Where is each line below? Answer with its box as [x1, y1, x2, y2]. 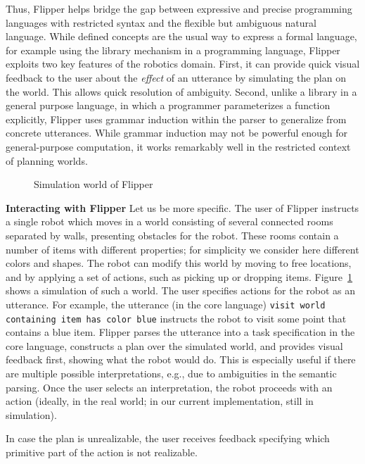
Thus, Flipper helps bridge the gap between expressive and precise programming [6, 1, 352, 15]
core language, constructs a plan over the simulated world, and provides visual [6, 338, 343, 353]
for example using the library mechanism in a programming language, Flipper [6, 42, 340, 57]
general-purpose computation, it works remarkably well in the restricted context [6, 139, 351, 153]
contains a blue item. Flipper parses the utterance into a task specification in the [6, 325, 355, 339]
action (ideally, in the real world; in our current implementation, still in [6, 394, 314, 408]
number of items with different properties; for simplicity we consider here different [6, 242, 359, 256]
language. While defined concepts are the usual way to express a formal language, [6, 29, 357, 44]
